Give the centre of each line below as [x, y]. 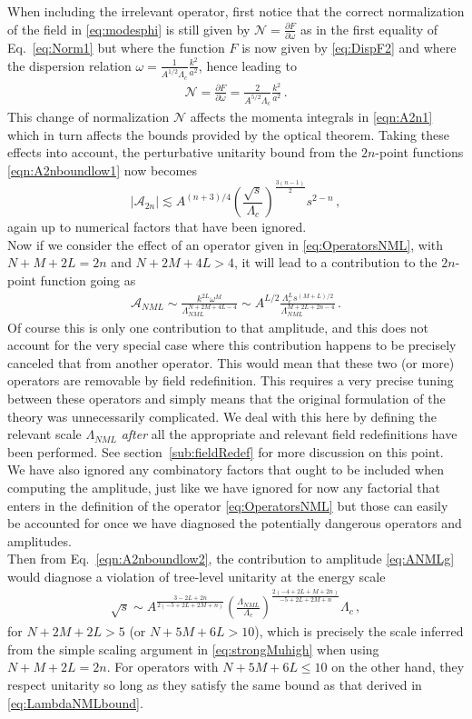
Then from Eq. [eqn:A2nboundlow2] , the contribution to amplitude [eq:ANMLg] [231, 559]
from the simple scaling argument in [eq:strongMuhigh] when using [193, 649]
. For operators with [162, 667]
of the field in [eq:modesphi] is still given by [129, 29]
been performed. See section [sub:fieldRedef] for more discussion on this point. [226, 451]
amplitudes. [39, 540]
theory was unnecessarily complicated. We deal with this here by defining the [222, 416]
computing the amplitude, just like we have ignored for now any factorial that [224, 488]
